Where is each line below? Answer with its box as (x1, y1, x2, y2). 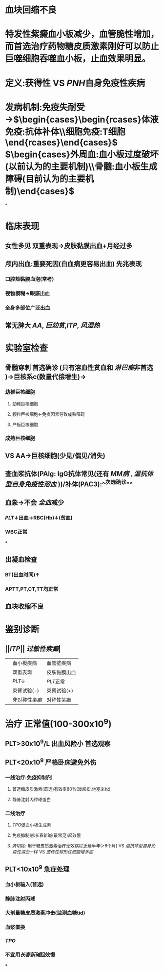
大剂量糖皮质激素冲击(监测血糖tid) (5, 909, 85, 916)
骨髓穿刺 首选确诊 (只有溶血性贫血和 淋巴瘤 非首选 (5, 363, 153, 372)
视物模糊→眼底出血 (5, 290, 50, 297)
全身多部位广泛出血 (5, 305, 50, 311)
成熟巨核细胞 (5, 435, 36, 442)
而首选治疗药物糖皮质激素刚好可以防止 (5, 41, 160, 52)
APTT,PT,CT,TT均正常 (5, 586, 59, 592)
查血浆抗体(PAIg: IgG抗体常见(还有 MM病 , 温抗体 (5, 470, 153, 478)
